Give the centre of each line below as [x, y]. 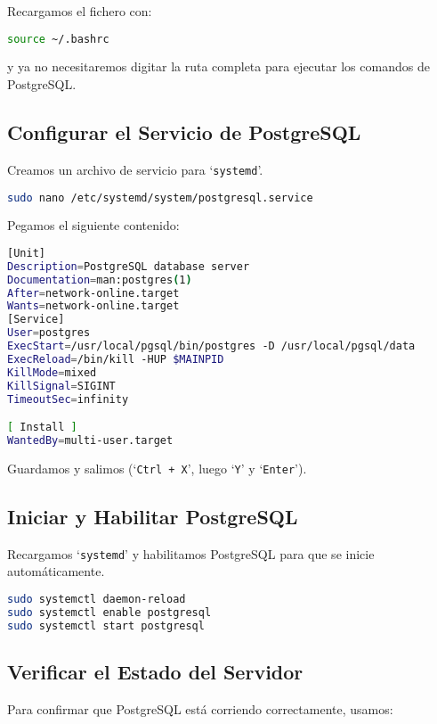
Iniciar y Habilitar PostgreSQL [153, 516]
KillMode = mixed [52, 372]
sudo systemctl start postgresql [106, 625]
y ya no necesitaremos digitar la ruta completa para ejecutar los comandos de [218, 66]
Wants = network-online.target [93, 306]
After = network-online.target [93, 293]
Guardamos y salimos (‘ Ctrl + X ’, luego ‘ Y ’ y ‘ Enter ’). [157, 468]
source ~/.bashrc [58, 39]
